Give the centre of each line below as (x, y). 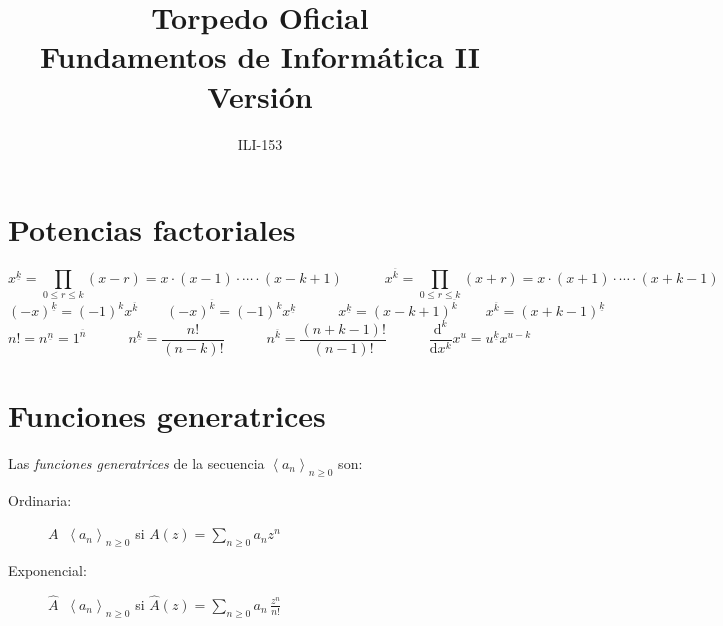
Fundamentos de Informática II (260, 56)
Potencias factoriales (152, 229)
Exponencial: (47, 569)
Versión (260, 95)
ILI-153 (260, 143)
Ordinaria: (40, 499)
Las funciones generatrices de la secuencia (136, 462)
